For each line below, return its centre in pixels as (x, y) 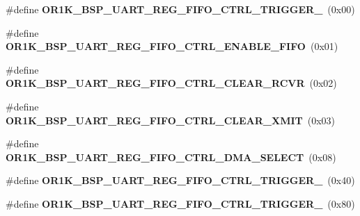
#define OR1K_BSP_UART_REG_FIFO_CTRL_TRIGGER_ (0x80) (180, 203)
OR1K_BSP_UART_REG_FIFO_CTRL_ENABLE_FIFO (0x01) (172, 46)
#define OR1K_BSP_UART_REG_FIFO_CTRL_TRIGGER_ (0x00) (180, 9)
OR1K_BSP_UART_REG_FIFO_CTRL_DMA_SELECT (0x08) (171, 157)
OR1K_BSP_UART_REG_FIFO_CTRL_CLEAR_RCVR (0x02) (171, 83)
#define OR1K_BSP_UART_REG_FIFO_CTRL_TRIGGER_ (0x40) (180, 180)
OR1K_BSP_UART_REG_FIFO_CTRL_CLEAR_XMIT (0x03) (171, 120)
